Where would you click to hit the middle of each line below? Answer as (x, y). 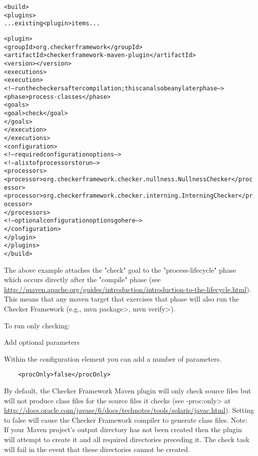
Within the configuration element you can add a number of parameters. (113, 358)
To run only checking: (37, 325)
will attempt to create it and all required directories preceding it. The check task (127, 439)
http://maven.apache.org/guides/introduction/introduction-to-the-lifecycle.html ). (128, 289)
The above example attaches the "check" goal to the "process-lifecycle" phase (120, 269)
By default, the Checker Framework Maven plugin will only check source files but (128, 391)
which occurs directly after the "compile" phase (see (82, 279)
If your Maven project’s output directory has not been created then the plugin (123, 429)
